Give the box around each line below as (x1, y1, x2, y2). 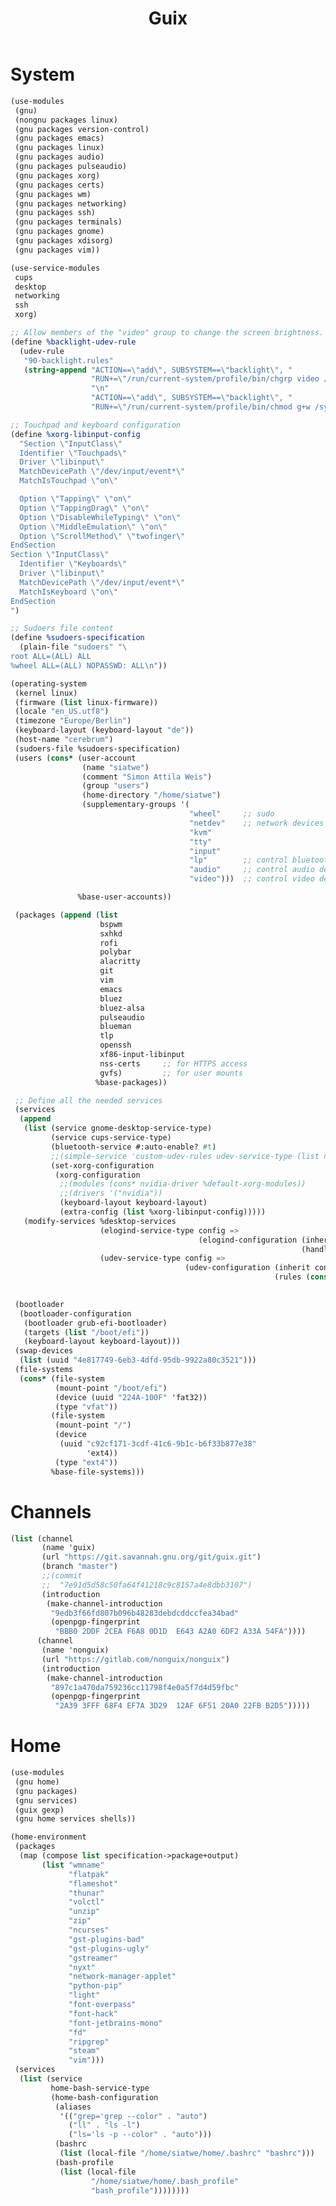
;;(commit (41, 1571, 83, 1581)
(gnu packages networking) (14, 198, 128, 209)
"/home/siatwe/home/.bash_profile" (90, 2176, 240, 2186)
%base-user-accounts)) (77, 892, 172, 902)
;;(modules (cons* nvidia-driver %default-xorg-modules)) (59, 1179, 307, 1189)
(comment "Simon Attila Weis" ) (81, 772, 213, 782)
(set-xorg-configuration (50, 1160, 155, 1171)
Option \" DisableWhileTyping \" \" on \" (19, 512, 182, 522)
